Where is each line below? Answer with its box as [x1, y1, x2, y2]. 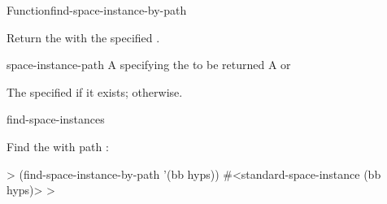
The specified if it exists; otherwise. [7, 83, 183, 100]
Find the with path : [7, 137, 109, 154]
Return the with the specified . [7, 28, 160, 46]
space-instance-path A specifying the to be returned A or [7, 56, 291, 73]
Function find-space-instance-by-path [7, 2, 187, 18]
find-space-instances [7, 111, 105, 128]
